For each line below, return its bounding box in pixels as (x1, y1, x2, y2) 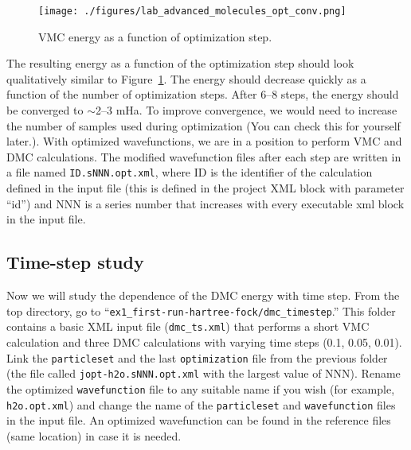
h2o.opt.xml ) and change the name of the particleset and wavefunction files (6, 396, 396, 413)
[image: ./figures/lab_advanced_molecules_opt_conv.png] (38, 6, 346, 17)
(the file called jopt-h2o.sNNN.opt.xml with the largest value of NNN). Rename (6, 365, 401, 382)
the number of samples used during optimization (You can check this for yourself (6, 117, 401, 134)
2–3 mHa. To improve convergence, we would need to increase (95, 102, 397, 118)
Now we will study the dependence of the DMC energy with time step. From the (6, 287, 400, 304)
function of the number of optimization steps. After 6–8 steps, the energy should (6, 86, 399, 103)
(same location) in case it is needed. (6, 427, 182, 444)
